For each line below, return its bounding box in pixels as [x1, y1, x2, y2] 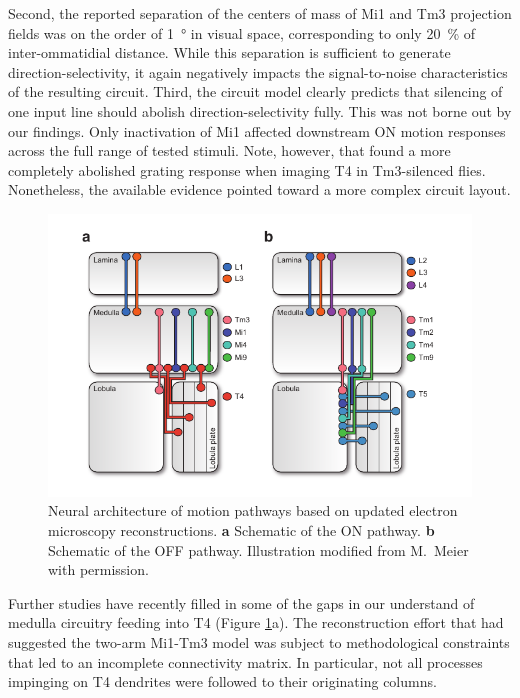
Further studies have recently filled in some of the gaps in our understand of [8, 592, 475, 613]
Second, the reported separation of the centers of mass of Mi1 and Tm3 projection [8, 3, 512, 23]
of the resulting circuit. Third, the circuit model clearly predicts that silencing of [8, 81, 503, 102]
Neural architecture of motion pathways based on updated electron [48, 500, 458, 521]
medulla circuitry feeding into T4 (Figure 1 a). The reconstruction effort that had [8, 612, 504, 633]
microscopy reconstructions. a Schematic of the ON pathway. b [48, 519, 435, 540]
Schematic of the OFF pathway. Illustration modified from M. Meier [48, 539, 469, 560]
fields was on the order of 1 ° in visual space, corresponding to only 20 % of [8, 22, 476, 43]
